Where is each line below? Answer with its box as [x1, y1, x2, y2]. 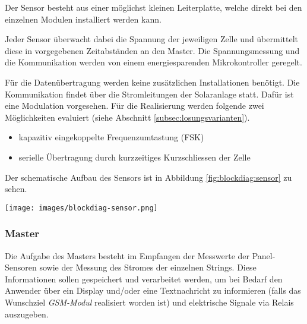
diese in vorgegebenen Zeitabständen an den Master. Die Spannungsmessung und [5, 44, 300, 56]
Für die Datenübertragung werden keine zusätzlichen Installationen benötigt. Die [5, 76, 300, 88]
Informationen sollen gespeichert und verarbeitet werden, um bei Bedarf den [5, 272, 283, 285]
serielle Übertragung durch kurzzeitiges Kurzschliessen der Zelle [18, 150, 251, 163]
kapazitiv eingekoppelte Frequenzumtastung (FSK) [18, 131, 204, 143]
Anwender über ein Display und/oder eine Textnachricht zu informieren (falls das [5, 284, 301, 297]
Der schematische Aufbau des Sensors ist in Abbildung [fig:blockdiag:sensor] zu [5, 171, 292, 183]
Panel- [252, 249, 276, 262]
